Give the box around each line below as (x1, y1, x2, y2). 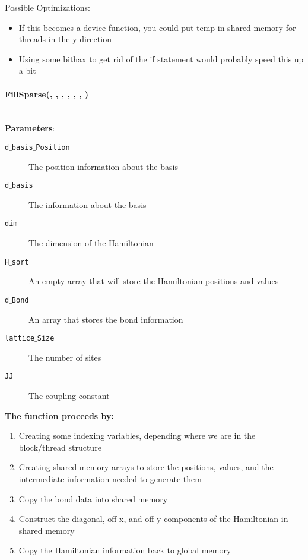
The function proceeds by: (5, 409, 115, 421)
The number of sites (28, 351, 101, 363)
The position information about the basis (28, 160, 178, 172)
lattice (5, 334, 35, 343)
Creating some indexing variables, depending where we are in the (18, 429, 256, 442)
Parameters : (5, 122, 55, 134)
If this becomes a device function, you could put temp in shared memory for (18, 21, 296, 33)
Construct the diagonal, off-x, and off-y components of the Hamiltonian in (18, 512, 288, 525)
